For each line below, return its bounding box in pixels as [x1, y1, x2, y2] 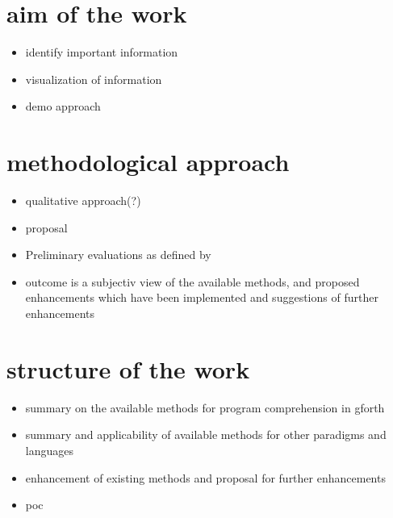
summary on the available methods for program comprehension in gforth [25, 399, 385, 416]
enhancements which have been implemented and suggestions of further [25, 289, 378, 306]
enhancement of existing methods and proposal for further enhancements [25, 469, 386, 486]
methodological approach [6, 145, 290, 178]
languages [25, 441, 73, 458]
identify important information [25, 44, 178, 61]
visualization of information [25, 70, 162, 87]
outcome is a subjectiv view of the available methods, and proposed [25, 273, 360, 290]
